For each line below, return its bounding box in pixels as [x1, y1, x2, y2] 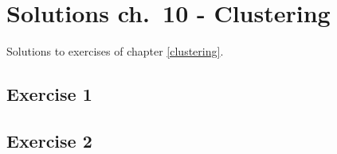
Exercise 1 [6, 82, 92, 106]
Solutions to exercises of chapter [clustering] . [6, 43, 224, 60]
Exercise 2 [6, 128, 92, 152]
